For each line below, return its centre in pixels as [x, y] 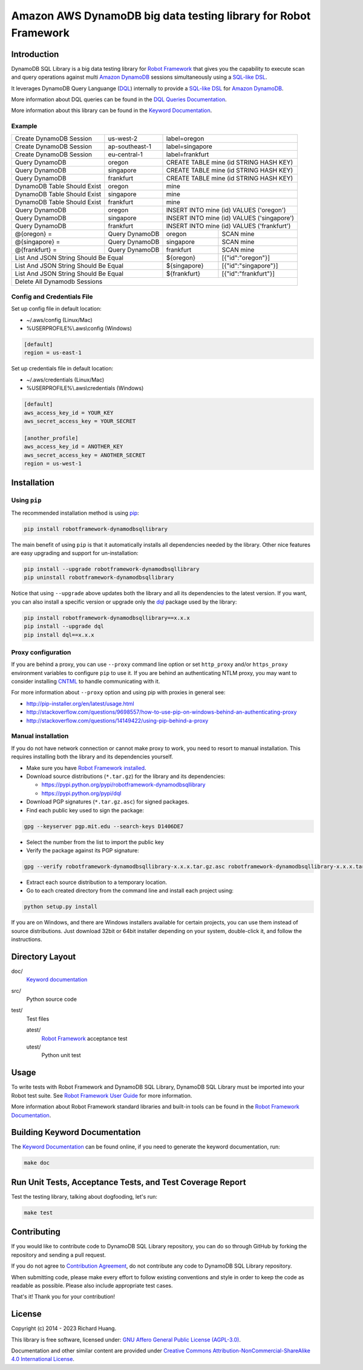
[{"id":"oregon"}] [246, 257]
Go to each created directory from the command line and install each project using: [130, 891]
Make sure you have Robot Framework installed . [86, 768]
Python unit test [61, 1055]
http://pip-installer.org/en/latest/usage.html [80, 703]
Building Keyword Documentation [76, 1132]
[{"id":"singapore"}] [250, 265]
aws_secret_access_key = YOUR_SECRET [80, 421]
